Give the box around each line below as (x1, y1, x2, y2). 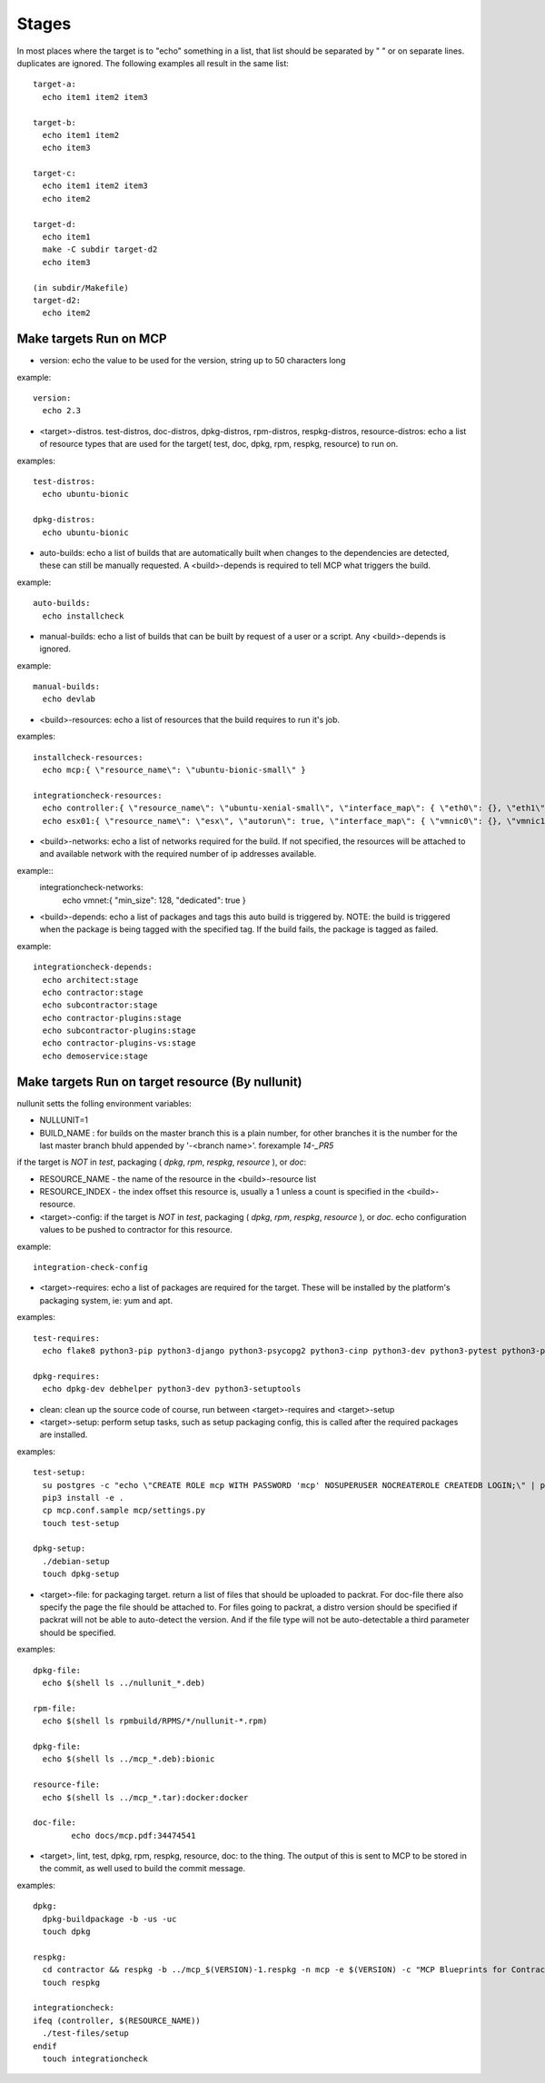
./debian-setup (42, 1556, 110, 1566)
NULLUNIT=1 (39, 1115, 89, 1126)
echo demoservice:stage (42, 1050, 149, 1061)
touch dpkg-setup (42, 1569, 120, 1580)
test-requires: (33, 1333, 101, 1344)
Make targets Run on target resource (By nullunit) (16, 1074, 302, 1089)
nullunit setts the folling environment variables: (16, 1097, 193, 1108)
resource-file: (33, 1780, 101, 1790)
